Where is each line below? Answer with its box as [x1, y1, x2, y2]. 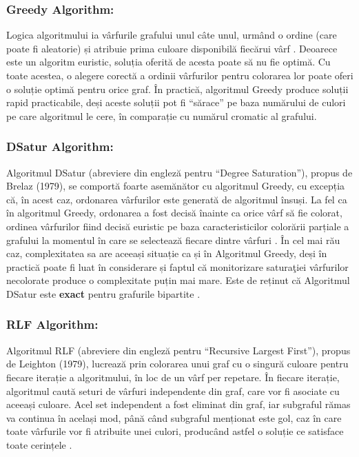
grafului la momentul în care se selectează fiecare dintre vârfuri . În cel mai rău [6, 232, 340, 247]
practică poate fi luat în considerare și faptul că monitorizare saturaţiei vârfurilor [6, 259, 349, 274]
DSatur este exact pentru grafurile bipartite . [6, 286, 201, 301]
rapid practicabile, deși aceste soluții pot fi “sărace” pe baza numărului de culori [6, 95, 346, 110]
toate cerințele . [6, 437, 72, 451]
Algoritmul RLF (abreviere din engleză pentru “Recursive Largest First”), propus [6, 343, 351, 357]
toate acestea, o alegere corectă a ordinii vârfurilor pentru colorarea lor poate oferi [6, 68, 353, 82]
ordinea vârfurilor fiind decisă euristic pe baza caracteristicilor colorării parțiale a [6, 219, 349, 233]
